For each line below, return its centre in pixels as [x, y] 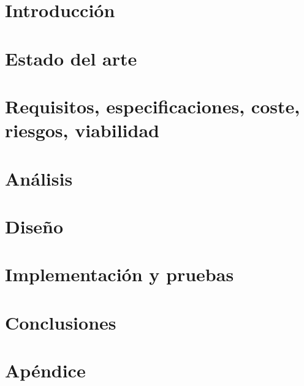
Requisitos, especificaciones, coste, [153, 106]
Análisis [39, 178]
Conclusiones [61, 322]
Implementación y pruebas [120, 274]
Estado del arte [71, 58]
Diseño [34, 226]
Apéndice [45, 370]
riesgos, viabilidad [82, 130]
